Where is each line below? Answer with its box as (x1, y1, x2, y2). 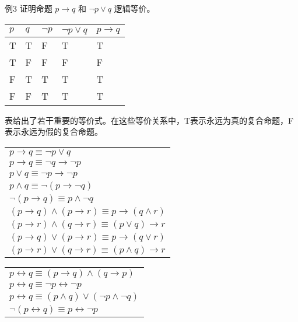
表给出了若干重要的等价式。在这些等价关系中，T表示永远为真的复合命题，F (5, 114, 294, 126)
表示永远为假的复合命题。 (5, 125, 103, 138)
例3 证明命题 (5, 2, 52, 14)
